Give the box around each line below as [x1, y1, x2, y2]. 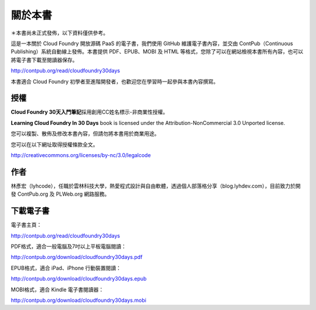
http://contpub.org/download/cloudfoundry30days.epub [11, 275, 147, 282]
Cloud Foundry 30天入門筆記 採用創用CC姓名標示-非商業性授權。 [11, 108, 169, 115]
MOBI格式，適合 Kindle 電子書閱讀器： [11, 286, 104, 293]
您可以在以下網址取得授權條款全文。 [11, 141, 98, 148]
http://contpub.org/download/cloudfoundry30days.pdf [11, 254, 143, 261]
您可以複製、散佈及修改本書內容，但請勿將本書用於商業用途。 [11, 130, 160, 137]
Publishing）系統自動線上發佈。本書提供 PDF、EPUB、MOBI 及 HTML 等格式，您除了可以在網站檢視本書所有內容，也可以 [11, 48, 304, 55]
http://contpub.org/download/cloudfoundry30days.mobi [11, 297, 146, 304]
